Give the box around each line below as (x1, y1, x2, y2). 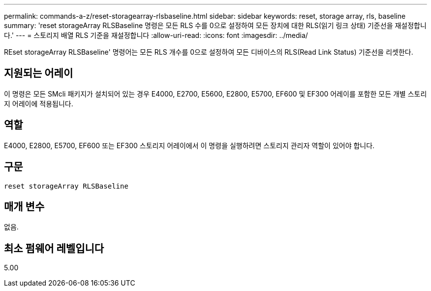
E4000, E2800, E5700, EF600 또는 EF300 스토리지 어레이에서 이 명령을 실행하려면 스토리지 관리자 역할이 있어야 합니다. (4, 141, 375, 150)
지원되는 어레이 (4, 67, 73, 80)
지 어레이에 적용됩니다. (4, 99, 73, 108)
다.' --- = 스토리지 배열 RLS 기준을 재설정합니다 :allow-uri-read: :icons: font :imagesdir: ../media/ (4, 31, 308, 39)
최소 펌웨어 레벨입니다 (4, 242, 104, 255)
